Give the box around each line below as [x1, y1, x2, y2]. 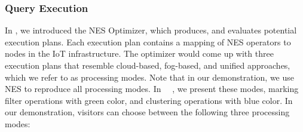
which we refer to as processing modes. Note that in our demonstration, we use [5, 70, 294, 83]
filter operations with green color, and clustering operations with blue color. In [5, 94, 293, 106]
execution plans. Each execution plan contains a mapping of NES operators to [5, 35, 291, 48]
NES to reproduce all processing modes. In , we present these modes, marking [5, 82, 299, 95]
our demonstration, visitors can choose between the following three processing [5, 106, 290, 118]
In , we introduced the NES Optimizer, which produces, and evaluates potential [5, 24, 297, 36]
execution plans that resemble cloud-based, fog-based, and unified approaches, [5, 59, 290, 71]
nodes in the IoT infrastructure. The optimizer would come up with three [5, 47, 274, 60]
